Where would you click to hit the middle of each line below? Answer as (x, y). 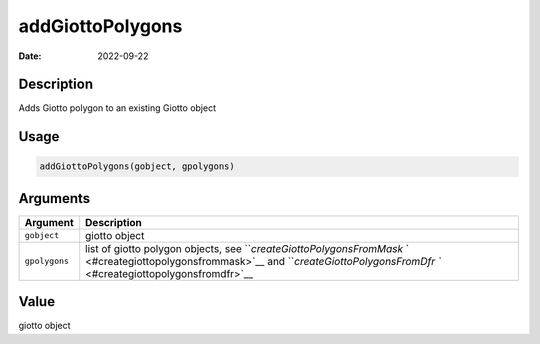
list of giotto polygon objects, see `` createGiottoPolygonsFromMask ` (247, 248)
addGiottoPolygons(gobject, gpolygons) (137, 166)
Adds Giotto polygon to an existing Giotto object (117, 108)
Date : (30, 56)
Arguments (54, 198)
